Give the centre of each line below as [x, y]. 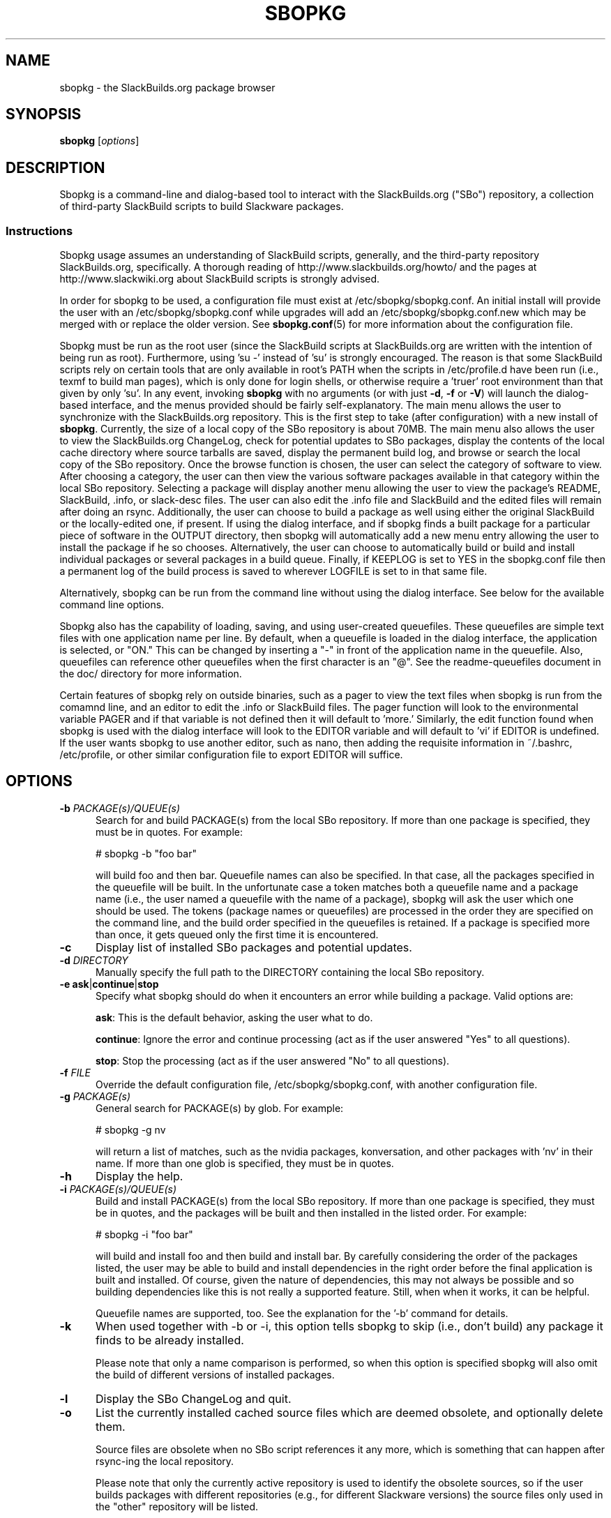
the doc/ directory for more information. [151, 674]
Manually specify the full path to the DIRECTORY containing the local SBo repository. [290, 972]
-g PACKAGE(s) [95, 1096]
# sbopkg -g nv [131, 1129]
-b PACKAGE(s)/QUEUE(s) [120, 808]
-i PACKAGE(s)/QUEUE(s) [118, 1189]
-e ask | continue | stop [109, 984]
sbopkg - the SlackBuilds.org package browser [167, 87]
